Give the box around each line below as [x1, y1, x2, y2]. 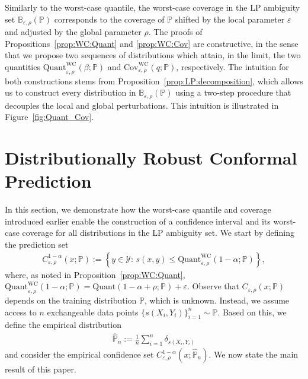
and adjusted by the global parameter [5, 26, 142, 38]
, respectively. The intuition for [176, 60, 289, 72]
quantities [5, 60, 40, 72]
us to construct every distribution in [5, 86, 136, 99]
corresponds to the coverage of [54, 12, 165, 25]
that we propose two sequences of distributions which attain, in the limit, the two [5, 49, 301, 61]
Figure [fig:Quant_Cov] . [5, 110, 94, 123]
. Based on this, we [217, 305, 287, 318]
